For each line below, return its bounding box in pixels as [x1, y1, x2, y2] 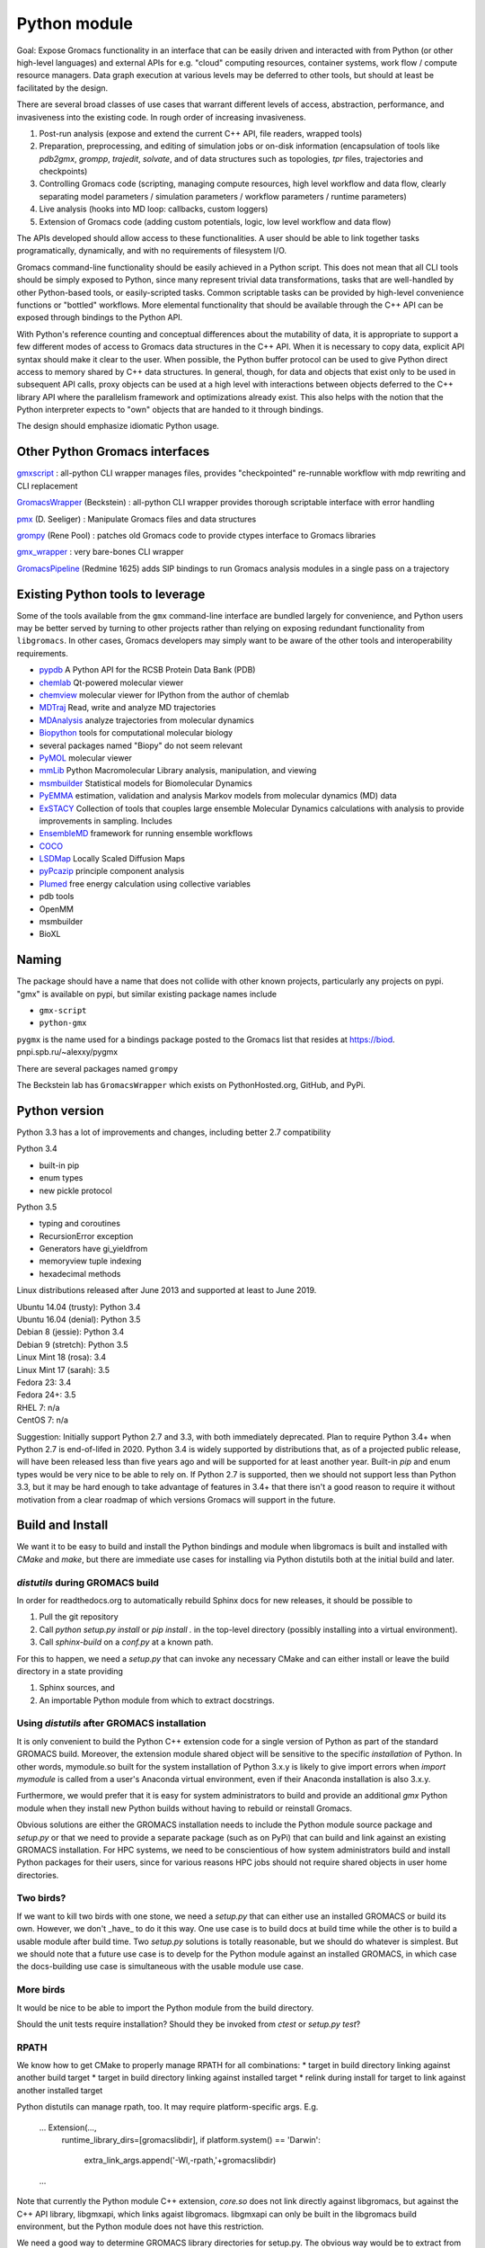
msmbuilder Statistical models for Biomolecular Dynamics [39, 778, 253, 789]
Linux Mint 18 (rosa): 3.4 [16, 1351, 107, 1362]
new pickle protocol [39, 1185, 112, 1196]
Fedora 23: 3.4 [16, 1377, 72, 1387]
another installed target [16, 2084, 103, 2095]
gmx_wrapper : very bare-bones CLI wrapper [16, 547, 184, 558]
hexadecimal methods [39, 1268, 121, 1279]
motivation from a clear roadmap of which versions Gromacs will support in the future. [16, 1494, 336, 1505]
